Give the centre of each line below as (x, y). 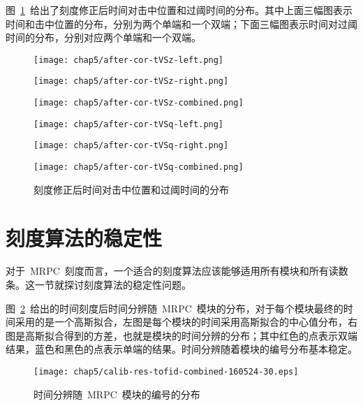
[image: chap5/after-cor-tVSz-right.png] (131, 81)
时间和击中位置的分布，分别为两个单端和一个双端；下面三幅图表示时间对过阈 (181, 23)
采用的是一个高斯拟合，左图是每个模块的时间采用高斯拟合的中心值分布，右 (186, 322)
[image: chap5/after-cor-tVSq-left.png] (129, 124)
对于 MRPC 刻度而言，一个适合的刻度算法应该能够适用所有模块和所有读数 (177, 271)
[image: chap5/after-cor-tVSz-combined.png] (139, 103)
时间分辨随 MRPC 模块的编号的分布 (117, 394)
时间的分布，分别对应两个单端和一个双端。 (103, 37)
